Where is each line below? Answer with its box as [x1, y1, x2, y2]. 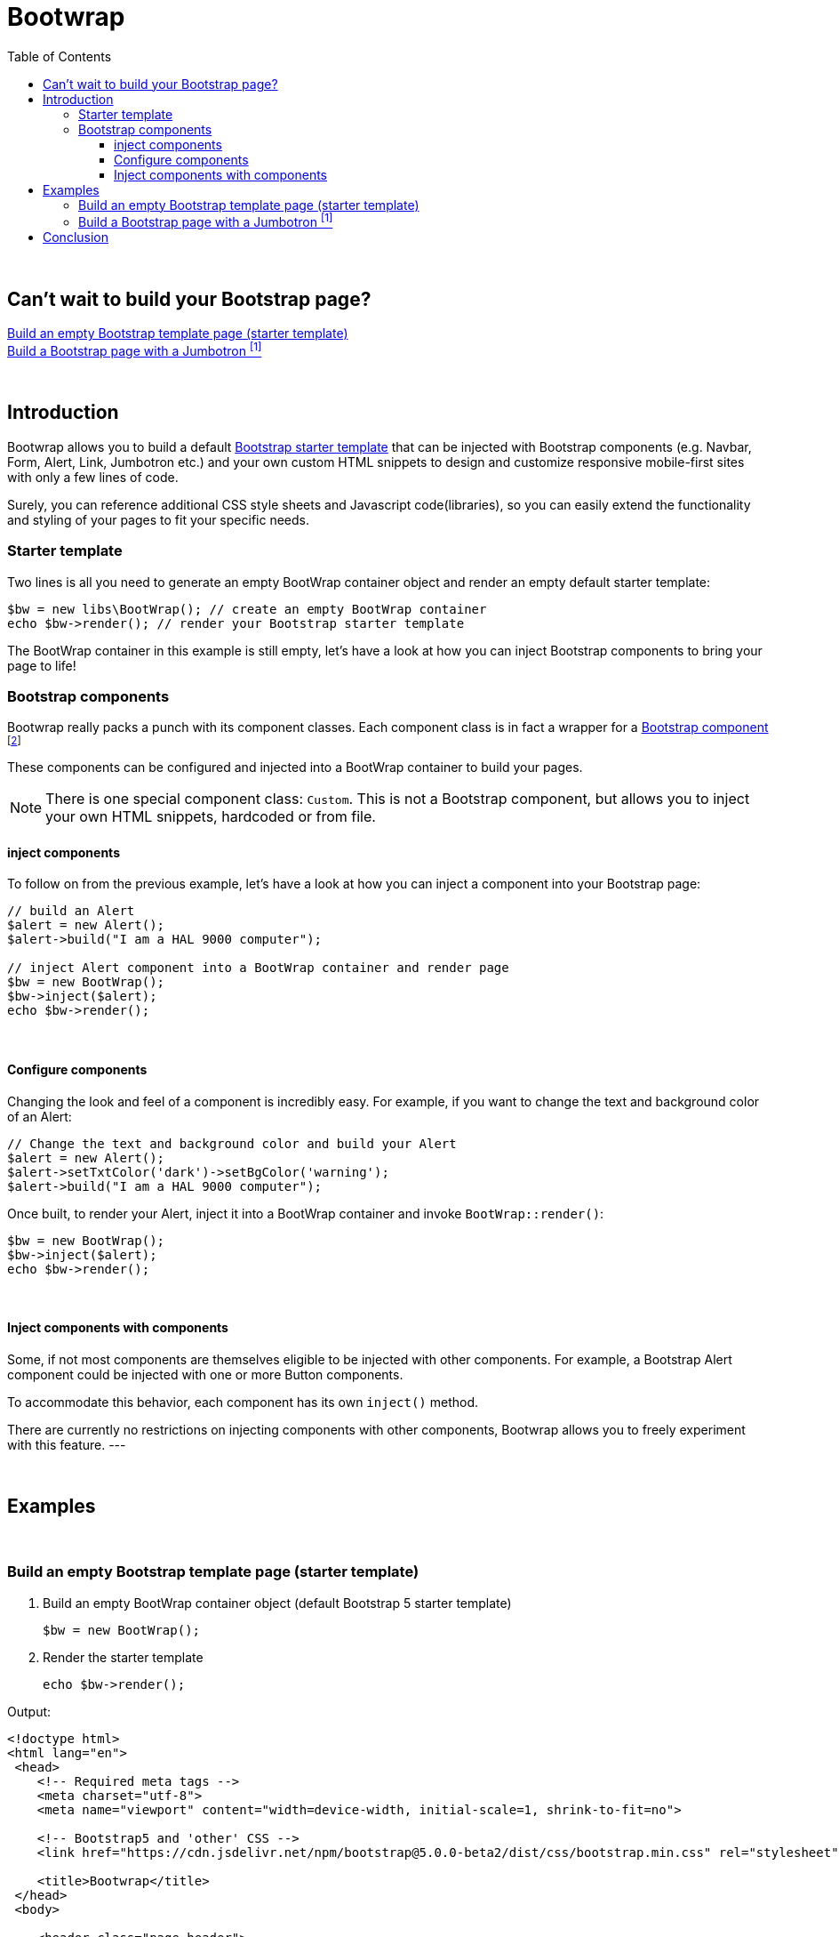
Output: [7, 1703, 52, 1719]
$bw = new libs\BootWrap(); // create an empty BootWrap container [7, 601, 487, 616]
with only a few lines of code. [7, 469, 179, 485]
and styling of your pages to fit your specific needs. [7, 511, 309, 527]
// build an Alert [7, 904, 135, 919]
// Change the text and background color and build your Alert [7, 1136, 457, 1151]
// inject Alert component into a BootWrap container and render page [7, 960, 509, 976]
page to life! [7, 657, 76, 673]
